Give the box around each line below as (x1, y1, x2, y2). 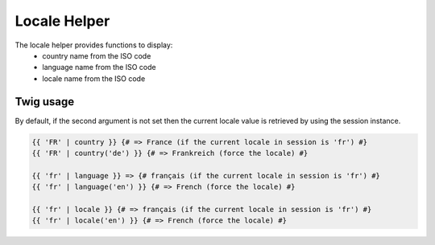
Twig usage (14, 95, 75, 108)
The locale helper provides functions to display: (14, 40, 173, 50)
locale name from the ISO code (42, 73, 146, 84)
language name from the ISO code (42, 63, 156, 72)
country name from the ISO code (42, 51, 151, 60)
